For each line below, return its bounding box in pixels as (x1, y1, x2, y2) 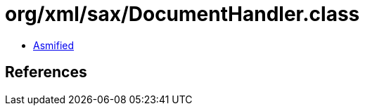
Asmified (33, 39, 75, 51)
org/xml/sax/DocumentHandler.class (5, 2, 360, 26)
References (5, 63, 87, 81)
